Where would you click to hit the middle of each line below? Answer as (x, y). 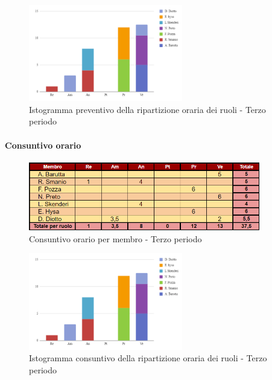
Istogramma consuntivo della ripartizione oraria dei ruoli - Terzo (148, 358)
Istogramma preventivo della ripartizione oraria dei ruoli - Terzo (147, 109)
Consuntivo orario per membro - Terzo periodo (115, 238)
